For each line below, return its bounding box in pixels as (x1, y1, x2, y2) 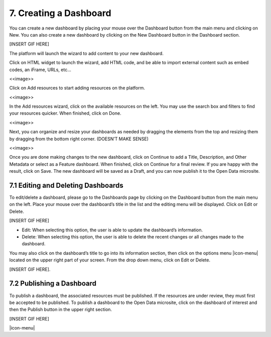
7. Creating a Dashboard (9, 8, 111, 19)
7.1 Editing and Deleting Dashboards (9, 181, 123, 190)
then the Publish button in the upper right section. (9, 306, 112, 312)
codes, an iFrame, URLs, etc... (9, 67, 71, 73)
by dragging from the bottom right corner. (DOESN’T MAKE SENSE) (9, 136, 149, 142)
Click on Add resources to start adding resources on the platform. (9, 85, 145, 91)
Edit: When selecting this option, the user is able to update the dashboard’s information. (22, 227, 203, 233)
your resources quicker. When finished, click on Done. (9, 110, 121, 116)
